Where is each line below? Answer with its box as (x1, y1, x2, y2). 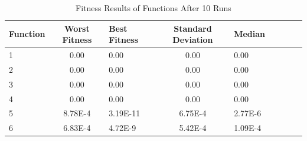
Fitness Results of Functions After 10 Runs (76, 2, 231, 14)
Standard (174, 22, 212, 34)
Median (234, 28, 265, 40)
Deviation (172, 33, 213, 46)
